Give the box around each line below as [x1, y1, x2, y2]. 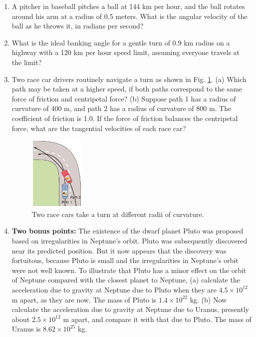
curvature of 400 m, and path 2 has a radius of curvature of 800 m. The [11, 103, 232, 113]
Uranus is [11, 323, 41, 334]
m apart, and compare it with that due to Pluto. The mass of [63, 313, 252, 324]
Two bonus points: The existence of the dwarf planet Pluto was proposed [11, 225, 244, 236]
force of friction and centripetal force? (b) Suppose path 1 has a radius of [11, 93, 236, 103]
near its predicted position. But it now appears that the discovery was [11, 245, 227, 255]
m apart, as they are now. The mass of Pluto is [11, 294, 157, 304]
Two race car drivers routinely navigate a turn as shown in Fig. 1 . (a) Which [11, 73, 247, 84]
